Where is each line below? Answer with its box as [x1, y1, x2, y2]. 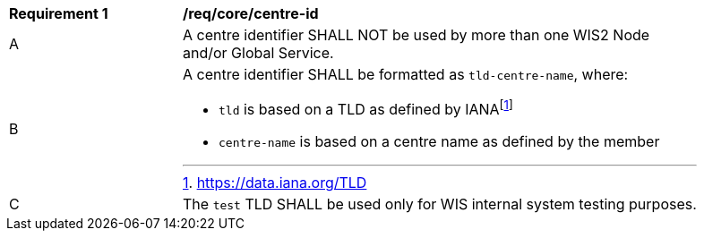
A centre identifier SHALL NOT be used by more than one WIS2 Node [183, 26, 650, 44]
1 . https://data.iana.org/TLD [183, 174, 367, 192]
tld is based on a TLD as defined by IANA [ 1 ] [219, 98, 513, 119]
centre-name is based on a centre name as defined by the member [219, 132, 660, 151]
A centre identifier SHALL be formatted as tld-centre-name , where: [183, 65, 629, 83]
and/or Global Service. [183, 44, 334, 62]
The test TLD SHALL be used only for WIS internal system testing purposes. [183, 195, 697, 214]
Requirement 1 [9, 4, 108, 22]
